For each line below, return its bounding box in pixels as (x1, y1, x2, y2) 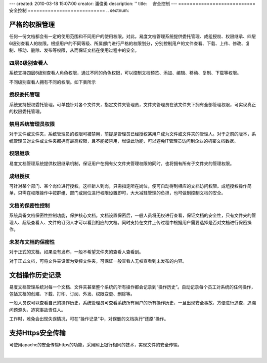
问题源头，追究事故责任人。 (9, 307, 66, 313)
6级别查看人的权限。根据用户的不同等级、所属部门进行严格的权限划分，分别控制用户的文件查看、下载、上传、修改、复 (9, 40, 250, 46)
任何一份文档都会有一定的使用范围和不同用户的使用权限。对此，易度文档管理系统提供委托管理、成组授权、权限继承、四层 (9, 34, 256, 40)
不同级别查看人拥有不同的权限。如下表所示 (9, 79, 96, 85)
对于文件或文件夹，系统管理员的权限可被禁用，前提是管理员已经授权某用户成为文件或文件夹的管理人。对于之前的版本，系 (9, 131, 256, 137)
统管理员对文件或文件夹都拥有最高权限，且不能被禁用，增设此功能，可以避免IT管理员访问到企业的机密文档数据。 (9, 138, 238, 144)
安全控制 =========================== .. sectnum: (9, 7, 129, 13)
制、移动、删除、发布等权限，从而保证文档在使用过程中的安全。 (9, 47, 139, 53)
